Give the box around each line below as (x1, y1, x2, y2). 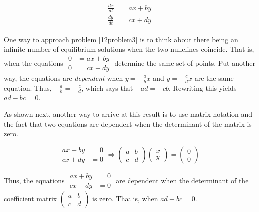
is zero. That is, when (92, 193, 158, 203)
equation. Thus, (4, 82, 52, 93)
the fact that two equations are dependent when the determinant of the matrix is (4, 118, 252, 129)
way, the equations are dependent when (4, 72, 123, 83)
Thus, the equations (4, 175, 65, 185)
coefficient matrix (4, 193, 57, 203)
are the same (194, 72, 234, 83)
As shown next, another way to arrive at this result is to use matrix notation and (4, 109, 253, 119)
